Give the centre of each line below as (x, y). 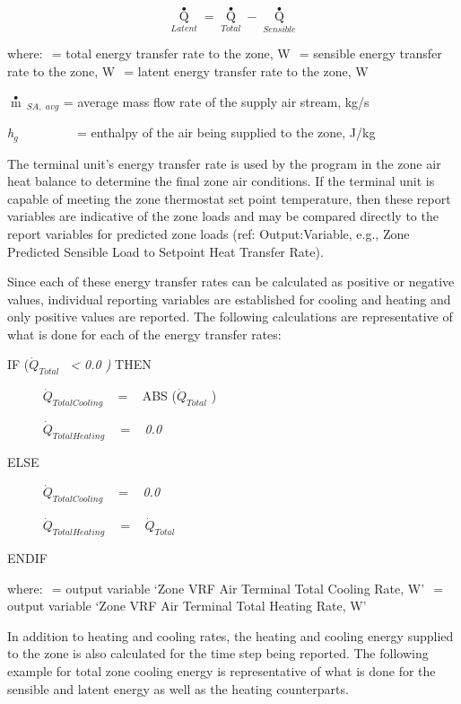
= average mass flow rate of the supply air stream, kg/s (216, 101)
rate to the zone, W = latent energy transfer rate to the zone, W (188, 71)
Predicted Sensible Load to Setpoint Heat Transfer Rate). (165, 251)
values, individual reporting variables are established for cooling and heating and (229, 299)
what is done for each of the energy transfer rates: (144, 334)
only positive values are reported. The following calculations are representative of (230, 317)
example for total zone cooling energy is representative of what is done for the (222, 671)
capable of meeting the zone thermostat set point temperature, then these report (229, 198)
